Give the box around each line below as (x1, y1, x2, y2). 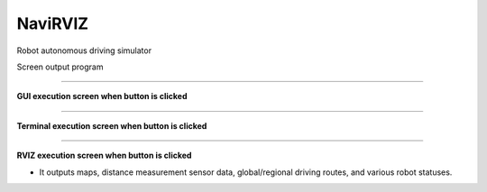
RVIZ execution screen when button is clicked (16, 150, 192, 161)
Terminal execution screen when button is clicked (16, 120, 207, 131)
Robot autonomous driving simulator (16, 45, 152, 56)
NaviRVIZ (16, 14, 89, 33)
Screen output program (16, 61, 104, 72)
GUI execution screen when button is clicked (16, 91, 188, 102)
